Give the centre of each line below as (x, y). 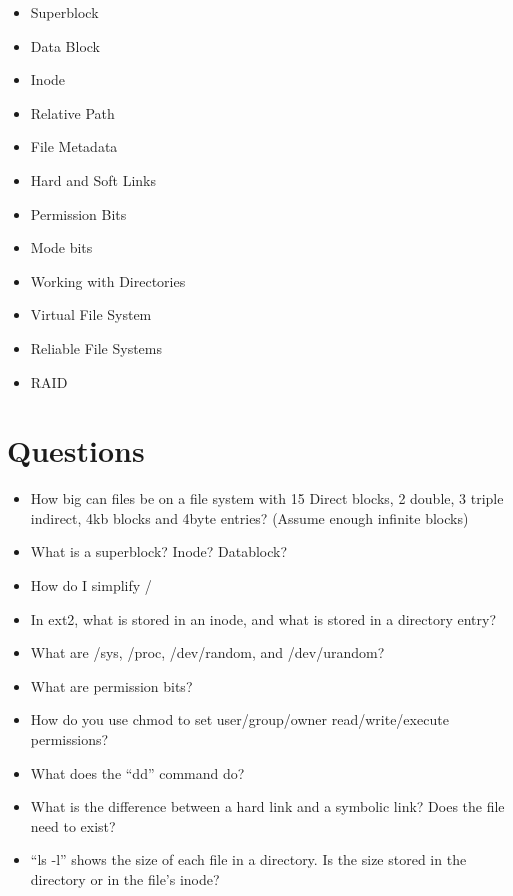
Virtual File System (91, 314)
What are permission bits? (111, 685)
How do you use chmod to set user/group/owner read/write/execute (239, 719)
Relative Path (72, 112)
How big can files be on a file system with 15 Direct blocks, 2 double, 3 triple (267, 498)
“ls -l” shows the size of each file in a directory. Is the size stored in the (248, 859)
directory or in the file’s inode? (125, 878)
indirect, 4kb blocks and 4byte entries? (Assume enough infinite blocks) (249, 517)
